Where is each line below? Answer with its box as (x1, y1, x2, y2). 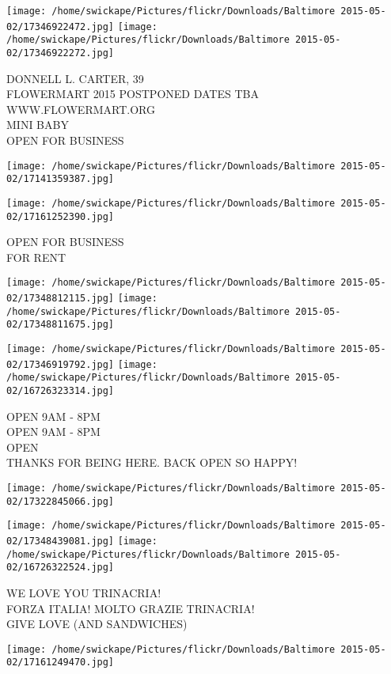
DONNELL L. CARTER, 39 (6, 70, 144, 86)
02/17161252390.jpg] (6, 210, 115, 222)
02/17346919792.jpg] (6, 358, 115, 370)
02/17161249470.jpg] (6, 657, 115, 668)
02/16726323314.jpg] (6, 385, 115, 396)
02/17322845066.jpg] (6, 495, 115, 507)
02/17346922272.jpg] (6, 47, 115, 59)
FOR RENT (6, 248, 66, 265)
